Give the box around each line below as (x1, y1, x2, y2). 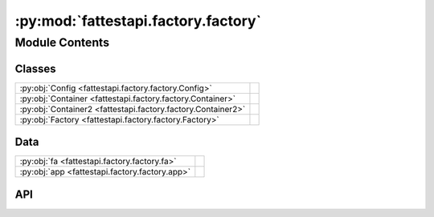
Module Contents (14, 35, 110, 50)
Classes (14, 62, 56, 75)
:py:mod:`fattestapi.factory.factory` (14, 12, 261, 30)
